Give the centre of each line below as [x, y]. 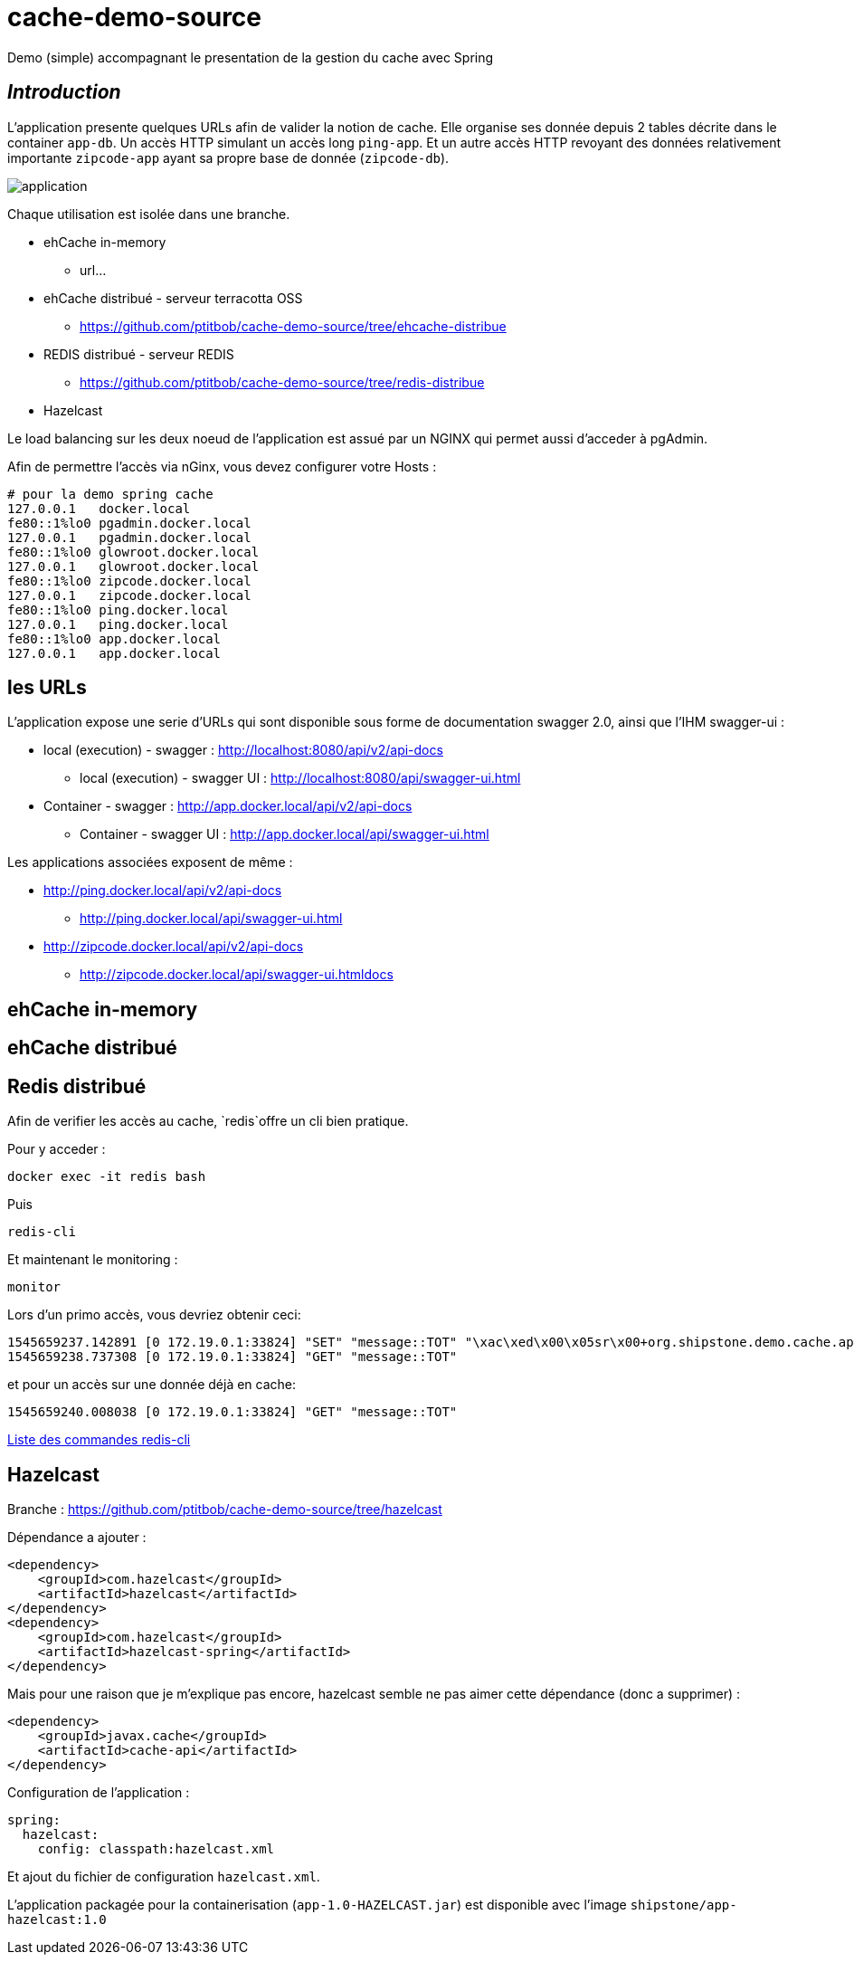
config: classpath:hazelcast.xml [156, 1848]
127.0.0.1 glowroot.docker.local [133, 566]
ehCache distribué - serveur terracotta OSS [173, 298]
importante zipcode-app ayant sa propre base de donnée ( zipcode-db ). [228, 157]
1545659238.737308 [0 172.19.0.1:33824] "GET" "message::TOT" [232, 1357]
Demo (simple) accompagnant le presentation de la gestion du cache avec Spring [251, 57]
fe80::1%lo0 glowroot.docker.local [133, 552]
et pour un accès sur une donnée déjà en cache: [152, 1385]
